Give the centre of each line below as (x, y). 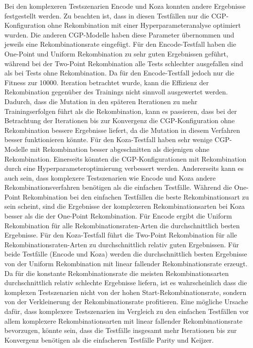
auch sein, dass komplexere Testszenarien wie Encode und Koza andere (110, 177)
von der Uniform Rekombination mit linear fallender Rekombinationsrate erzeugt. (126, 264)
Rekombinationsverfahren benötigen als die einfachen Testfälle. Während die (118, 187)
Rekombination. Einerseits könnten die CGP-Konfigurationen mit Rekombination (126, 158)
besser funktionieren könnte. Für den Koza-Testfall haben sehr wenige (108, 139)
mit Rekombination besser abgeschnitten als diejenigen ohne (120, 149)
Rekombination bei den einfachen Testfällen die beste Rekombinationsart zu (136, 196)
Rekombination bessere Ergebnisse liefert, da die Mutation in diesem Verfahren (122, 130)
